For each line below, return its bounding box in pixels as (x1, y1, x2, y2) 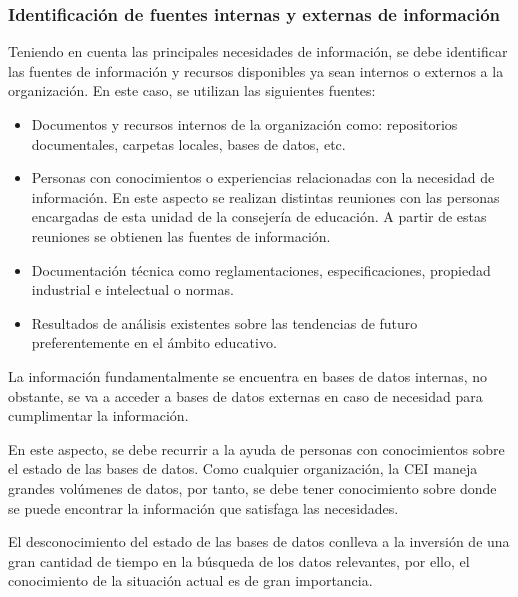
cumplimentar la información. (8, 405, 189, 426)
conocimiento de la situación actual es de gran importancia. (8, 570, 373, 591)
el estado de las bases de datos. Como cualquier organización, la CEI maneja (8, 458, 478, 479)
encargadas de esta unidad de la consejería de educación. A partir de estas (31, 206, 487, 227)
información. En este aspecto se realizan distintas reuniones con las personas (31, 186, 500, 207)
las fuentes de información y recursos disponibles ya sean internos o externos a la (8, 60, 504, 81)
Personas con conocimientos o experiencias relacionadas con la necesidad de (31, 167, 495, 188)
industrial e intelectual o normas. (31, 279, 234, 300)
